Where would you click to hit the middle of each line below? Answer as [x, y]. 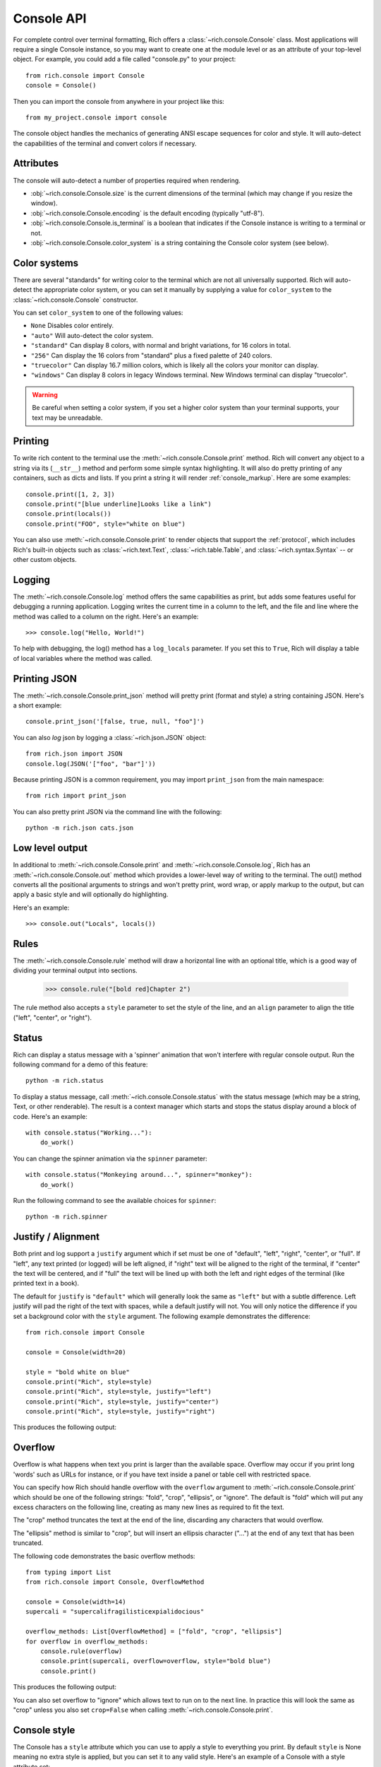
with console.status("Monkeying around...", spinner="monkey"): [139, 1175]
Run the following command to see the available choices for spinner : [115, 1200]
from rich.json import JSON [74, 754]
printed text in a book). [46, 1284]
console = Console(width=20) [76, 1352]
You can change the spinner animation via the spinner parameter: [110, 1158]
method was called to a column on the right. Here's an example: [106, 616]
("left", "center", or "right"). [52, 1017]
